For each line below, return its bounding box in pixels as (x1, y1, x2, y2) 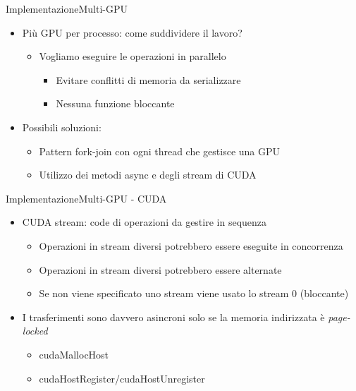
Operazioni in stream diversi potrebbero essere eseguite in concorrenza (39, 238, 343, 253)
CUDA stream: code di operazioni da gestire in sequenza (22, 215, 267, 229)
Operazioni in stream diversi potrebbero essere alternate (39, 262, 282, 277)
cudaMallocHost (39, 347, 109, 361)
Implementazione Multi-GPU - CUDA (6, 191, 167, 205)
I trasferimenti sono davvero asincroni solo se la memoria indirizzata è (22, 309, 325, 324)
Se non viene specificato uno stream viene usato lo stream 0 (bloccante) (39, 286, 349, 301)
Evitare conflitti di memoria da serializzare (56, 72, 241, 87)
